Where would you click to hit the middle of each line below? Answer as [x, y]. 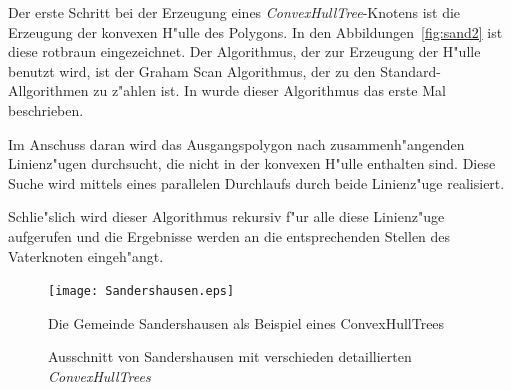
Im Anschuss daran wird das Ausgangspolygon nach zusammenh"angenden [236, 143]
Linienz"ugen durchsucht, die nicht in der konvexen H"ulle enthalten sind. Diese [252, 163]
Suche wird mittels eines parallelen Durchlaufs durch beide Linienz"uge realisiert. [256, 182]
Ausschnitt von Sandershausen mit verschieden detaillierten [230, 356]
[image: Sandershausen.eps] [141, 291]
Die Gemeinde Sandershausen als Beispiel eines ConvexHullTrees [246, 322]
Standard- [410, 70]
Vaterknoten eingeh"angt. [86, 255]
